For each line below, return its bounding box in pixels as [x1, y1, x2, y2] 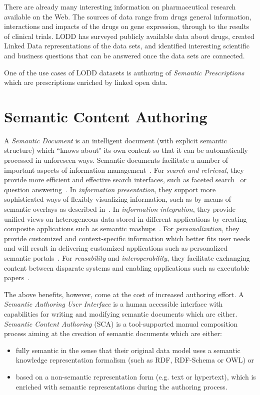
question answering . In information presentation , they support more [4, 184, 216, 194]
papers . [4, 272, 30, 283]
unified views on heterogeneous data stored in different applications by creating [4, 213, 247, 224]
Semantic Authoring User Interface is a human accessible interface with [4, 299, 223, 309]
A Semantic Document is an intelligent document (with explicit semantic [4, 135, 227, 145]
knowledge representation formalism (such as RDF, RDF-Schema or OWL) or [15, 355, 254, 365]
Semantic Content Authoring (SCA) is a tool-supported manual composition [4, 318, 238, 329]
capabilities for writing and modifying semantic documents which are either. [4, 308, 237, 319]
